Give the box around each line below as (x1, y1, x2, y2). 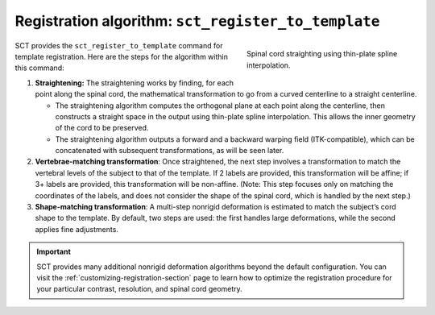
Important (36, 247, 72, 257)
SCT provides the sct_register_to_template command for (14, 40, 223, 50)
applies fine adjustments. (35, 224, 118, 234)
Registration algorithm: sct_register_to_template (14, 12, 380, 30)
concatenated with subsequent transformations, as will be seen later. (55, 146, 284, 155)
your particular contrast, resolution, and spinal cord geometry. (36, 284, 243, 294)
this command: (14, 63, 64, 73)
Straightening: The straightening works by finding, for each (35, 77, 234, 88)
